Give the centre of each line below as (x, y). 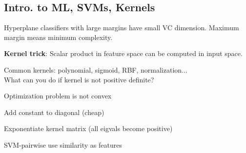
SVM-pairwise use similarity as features (63, 144)
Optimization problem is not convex (58, 96)
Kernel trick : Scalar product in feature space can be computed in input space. (123, 53)
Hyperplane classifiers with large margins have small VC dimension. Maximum (122, 28)
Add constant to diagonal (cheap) (54, 112)
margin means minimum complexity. (58, 37)
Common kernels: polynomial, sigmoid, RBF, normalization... (96, 69)
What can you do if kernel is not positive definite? (79, 79)
